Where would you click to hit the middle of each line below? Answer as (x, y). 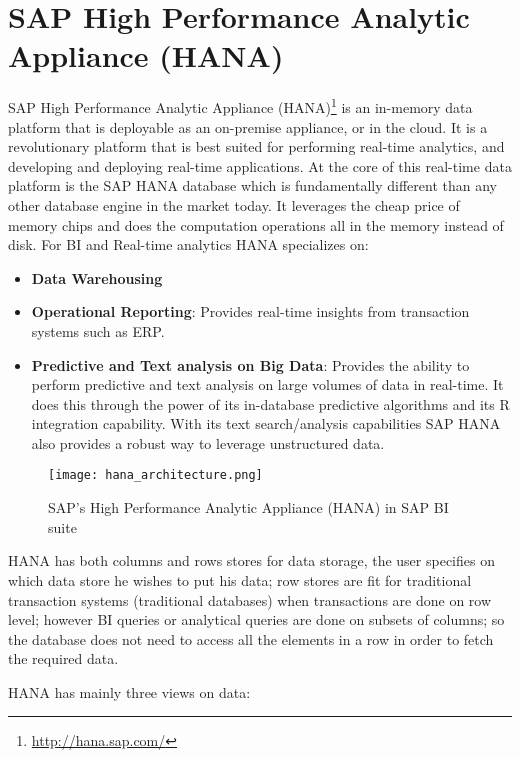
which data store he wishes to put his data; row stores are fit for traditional (240, 579)
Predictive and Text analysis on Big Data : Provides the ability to (250, 364)
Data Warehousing (97, 277)
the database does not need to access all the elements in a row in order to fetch (251, 638)
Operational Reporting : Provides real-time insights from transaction (250, 311)
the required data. (63, 658)
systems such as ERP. (98, 330)
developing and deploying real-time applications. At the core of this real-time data (260, 165)
